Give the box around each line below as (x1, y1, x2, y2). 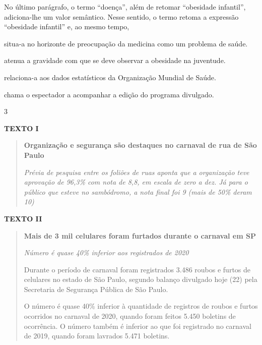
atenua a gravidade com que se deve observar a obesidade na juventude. (4, 55, 226, 66)
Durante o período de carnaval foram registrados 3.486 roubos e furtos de (24, 264, 251, 274)
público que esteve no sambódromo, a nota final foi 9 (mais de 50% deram (24, 186, 252, 197)
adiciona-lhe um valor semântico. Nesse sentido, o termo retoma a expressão (4, 11, 239, 22)
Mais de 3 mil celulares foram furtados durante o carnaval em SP (24, 230, 256, 241)
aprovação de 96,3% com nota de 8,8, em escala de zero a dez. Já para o (24, 177, 248, 187)
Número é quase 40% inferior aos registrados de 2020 (24, 247, 189, 258)
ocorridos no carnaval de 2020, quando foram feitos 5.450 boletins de (24, 311, 236, 321)
